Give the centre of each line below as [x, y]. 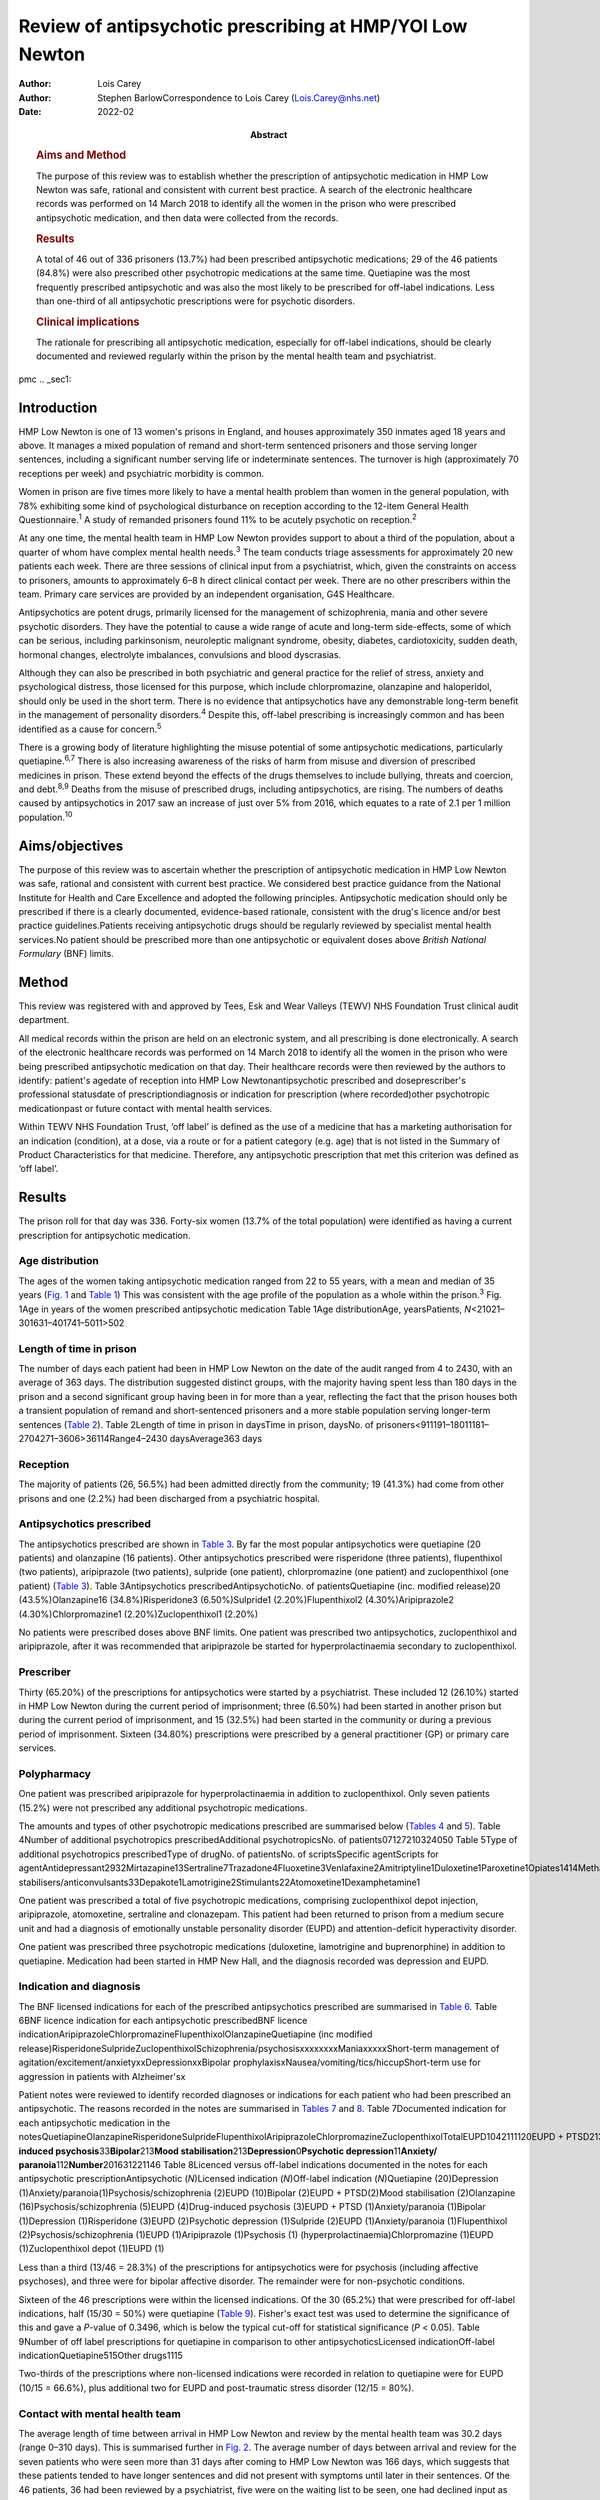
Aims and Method [81, 155]
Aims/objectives [71, 845]
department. [44, 1020]
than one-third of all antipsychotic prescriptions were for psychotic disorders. [196, 301]
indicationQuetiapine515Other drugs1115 [101, 2356]
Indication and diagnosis [79, 1987]
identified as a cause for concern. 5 [90, 728]
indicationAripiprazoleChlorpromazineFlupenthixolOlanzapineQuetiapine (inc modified [195, 2034]
